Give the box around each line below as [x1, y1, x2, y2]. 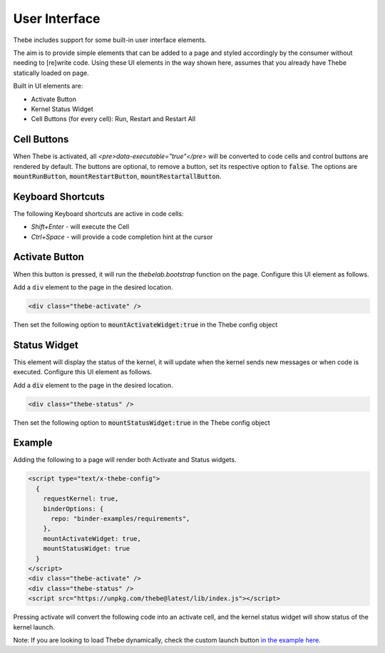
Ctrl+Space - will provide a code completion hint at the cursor [31, 232, 213, 241]
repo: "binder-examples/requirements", [51, 515, 190, 523]
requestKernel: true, [43, 495, 119, 503]
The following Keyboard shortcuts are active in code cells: [13, 209, 184, 217]
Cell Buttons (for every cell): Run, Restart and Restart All [31, 115, 196, 123]
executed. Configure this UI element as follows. [13, 368, 153, 376]
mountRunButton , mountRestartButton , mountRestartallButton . [13, 172, 222, 180]
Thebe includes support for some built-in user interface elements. [13, 36, 207, 44]
